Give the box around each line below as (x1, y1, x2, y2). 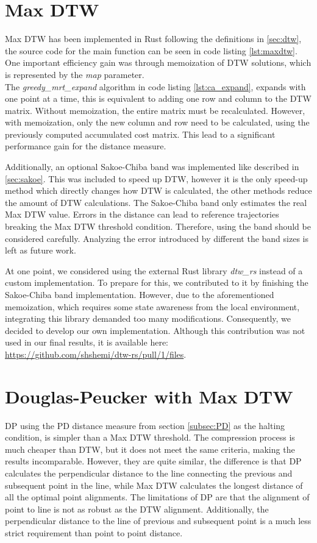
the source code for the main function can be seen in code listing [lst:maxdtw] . (5, 44, 297, 57)
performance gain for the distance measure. (5, 140, 166, 152)
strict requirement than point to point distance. (5, 527, 183, 539)
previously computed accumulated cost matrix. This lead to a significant (5, 127, 276, 140)
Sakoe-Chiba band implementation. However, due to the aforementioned (5, 288, 274, 300)
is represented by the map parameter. (5, 68, 144, 80)
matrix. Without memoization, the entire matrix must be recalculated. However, (5, 104, 305, 116)
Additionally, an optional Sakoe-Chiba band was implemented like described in (5, 160, 299, 173)
